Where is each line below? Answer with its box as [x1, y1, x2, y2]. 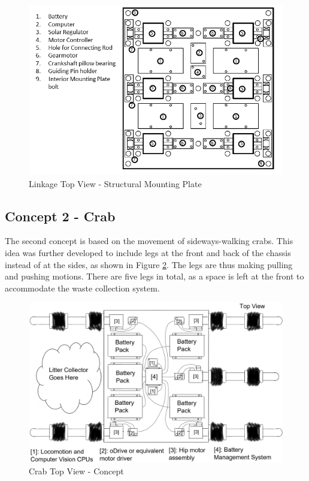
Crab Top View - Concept [29, 465, 124, 477]
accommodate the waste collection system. [5, 281, 160, 294]
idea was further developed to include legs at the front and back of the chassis [5, 246, 291, 258]
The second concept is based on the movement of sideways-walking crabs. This [5, 235, 293, 247]
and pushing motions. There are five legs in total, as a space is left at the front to [5, 270, 304, 282]
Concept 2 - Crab [5, 206, 116, 225]
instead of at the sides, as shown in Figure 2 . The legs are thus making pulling [5, 258, 293, 270]
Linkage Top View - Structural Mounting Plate [29, 177, 202, 190]
